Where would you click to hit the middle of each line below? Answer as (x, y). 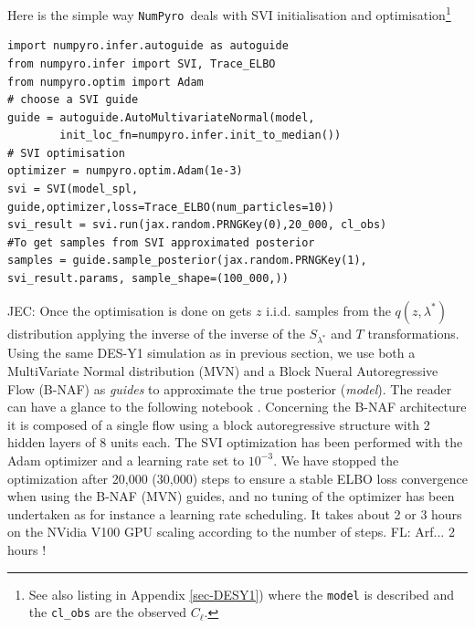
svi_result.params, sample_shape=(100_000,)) (148, 279)
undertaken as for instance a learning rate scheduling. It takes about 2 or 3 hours (235, 513)
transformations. (413, 333)
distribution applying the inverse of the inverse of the (156, 333)
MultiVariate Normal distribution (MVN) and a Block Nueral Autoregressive (223, 370)
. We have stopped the (336, 460)
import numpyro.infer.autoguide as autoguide (148, 46)
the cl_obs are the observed (107, 612)
